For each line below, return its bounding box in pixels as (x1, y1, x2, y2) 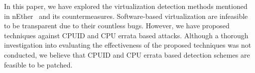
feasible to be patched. (4, 59, 73, 70)
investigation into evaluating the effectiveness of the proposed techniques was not (4, 40, 252, 50)
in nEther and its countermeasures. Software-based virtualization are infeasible (4, 10, 248, 21)
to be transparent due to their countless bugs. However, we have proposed (4, 20, 230, 31)
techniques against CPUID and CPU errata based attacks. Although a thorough (4, 30, 249, 40)
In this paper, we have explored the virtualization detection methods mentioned (4, 1, 248, 11)
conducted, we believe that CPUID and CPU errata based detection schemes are (4, 49, 250, 60)
